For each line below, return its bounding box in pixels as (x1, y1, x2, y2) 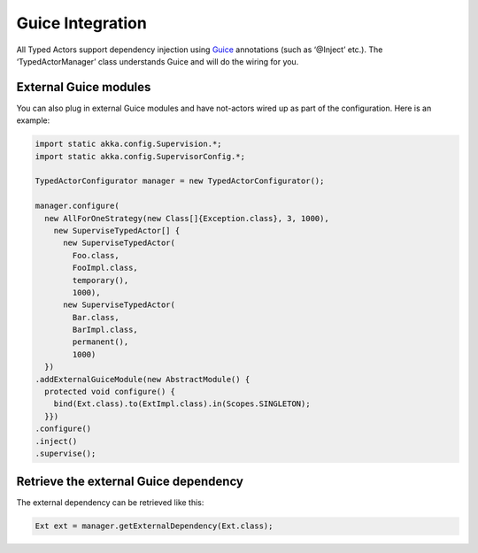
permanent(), (72, 337, 129, 347)
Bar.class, (72, 312, 119, 322)
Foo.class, (72, 250, 119, 260)
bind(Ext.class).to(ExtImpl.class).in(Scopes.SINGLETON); (53, 399, 311, 409)
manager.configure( (35, 201, 119, 211)
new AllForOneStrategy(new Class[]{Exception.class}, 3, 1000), (44, 213, 329, 223)
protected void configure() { (44, 387, 176, 397)
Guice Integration (16, 13, 148, 33)
